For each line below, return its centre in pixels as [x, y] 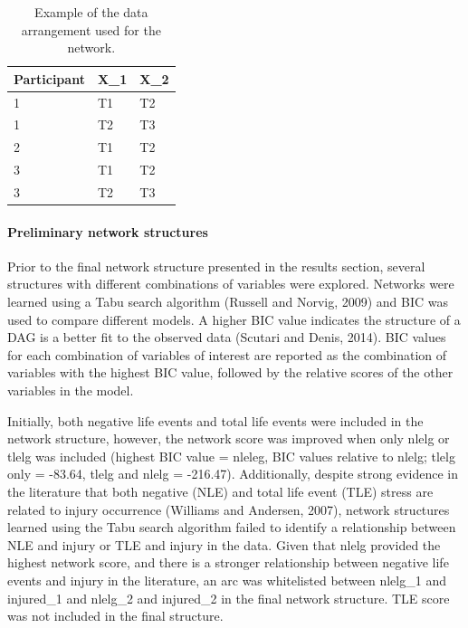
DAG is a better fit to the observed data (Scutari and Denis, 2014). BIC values [227, 337]
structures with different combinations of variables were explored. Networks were [231, 284]
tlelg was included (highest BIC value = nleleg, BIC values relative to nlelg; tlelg [231, 456]
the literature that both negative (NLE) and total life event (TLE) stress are [220, 492]
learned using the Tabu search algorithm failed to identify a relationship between [232, 527]
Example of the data [91, 12]
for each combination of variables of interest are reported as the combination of [227, 354]
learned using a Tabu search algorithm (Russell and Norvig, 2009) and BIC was [228, 302]
